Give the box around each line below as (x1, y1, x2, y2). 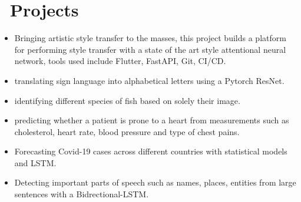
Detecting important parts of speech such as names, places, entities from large (14, 176, 296, 188)
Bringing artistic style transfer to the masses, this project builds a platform (14, 32, 286, 44)
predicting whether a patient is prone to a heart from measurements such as (14, 114, 289, 126)
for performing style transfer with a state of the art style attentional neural (14, 43, 286, 55)
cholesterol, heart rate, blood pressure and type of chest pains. (14, 125, 240, 137)
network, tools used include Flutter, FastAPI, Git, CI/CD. (14, 55, 226, 67)
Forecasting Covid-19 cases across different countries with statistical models (14, 145, 287, 157)
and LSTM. (14, 156, 57, 169)
